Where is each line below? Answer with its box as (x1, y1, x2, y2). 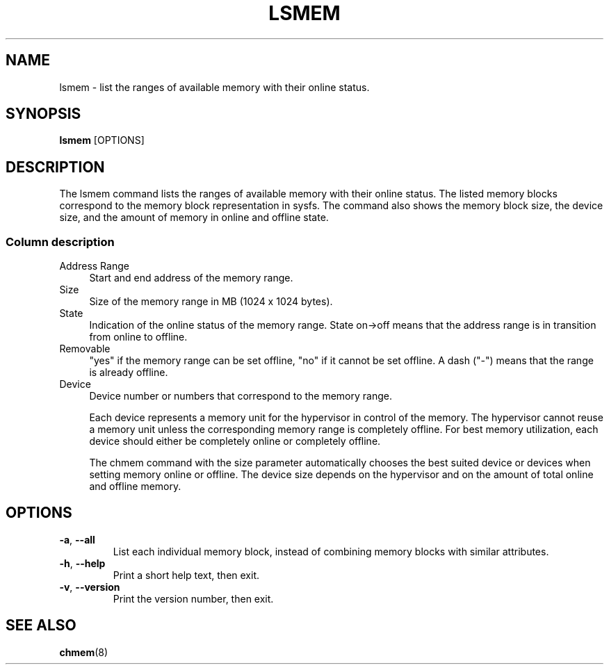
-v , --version (59, 580, 120, 593)
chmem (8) (59, 646, 108, 658)
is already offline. (89, 366, 168, 379)
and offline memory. (89, 480, 181, 493)
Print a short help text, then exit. (113, 569, 260, 581)
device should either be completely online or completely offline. (89, 435, 381, 448)
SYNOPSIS (6, 105, 81, 123)
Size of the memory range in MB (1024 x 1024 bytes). (89, 295, 333, 308)
